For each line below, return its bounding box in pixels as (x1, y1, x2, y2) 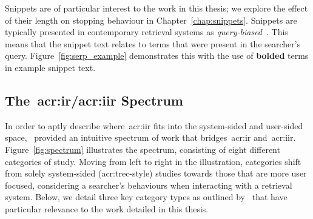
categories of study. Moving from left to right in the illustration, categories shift (5, 155, 301, 167)
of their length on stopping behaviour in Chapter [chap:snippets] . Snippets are (5, 13, 297, 26)
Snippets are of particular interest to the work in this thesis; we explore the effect (5, 2, 308, 14)
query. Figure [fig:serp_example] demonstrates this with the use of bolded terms (5, 49, 309, 62)
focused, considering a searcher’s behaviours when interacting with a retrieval (5, 178, 292, 191)
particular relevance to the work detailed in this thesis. (5, 202, 209, 215)
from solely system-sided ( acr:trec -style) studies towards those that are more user (5, 167, 307, 180)
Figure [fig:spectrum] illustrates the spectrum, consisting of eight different (5, 143, 280, 155)
